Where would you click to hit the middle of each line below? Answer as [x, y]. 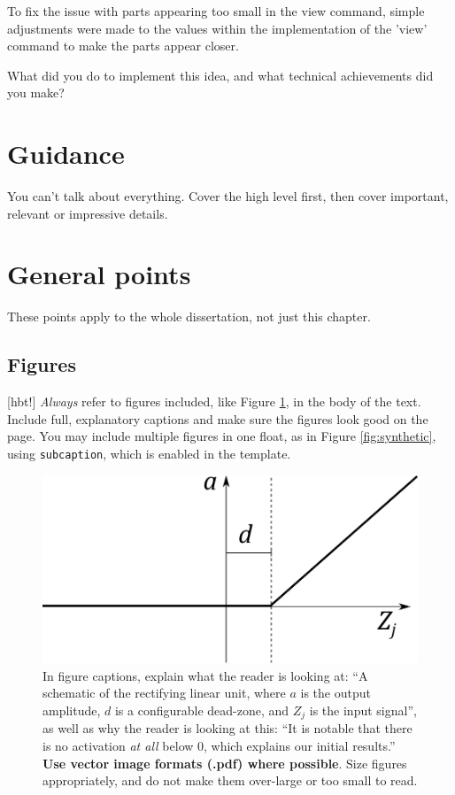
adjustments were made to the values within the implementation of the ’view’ [217, 28]
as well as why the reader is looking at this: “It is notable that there [227, 728]
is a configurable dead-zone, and [202, 710]
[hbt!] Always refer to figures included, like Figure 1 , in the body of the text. [214, 401]
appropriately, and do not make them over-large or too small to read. [230, 780]
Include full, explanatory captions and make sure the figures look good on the [218, 418]
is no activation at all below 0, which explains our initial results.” [219, 745]
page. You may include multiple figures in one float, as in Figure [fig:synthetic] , [222, 436]
